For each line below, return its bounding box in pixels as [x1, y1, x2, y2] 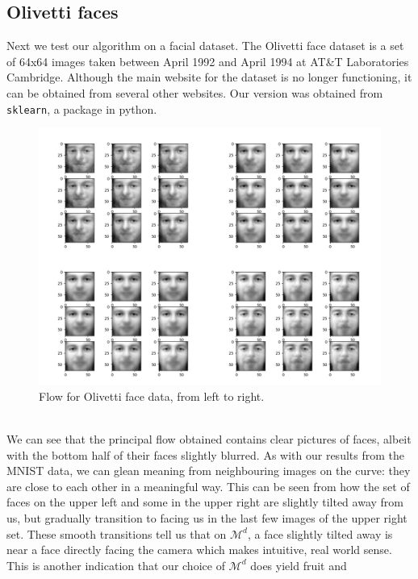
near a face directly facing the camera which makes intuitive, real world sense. [6, 541, 392, 558]
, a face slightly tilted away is [247, 525, 393, 542]
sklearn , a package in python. [6, 100, 157, 117]
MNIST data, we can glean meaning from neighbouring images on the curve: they [6, 462, 411, 479]
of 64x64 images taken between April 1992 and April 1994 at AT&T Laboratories [6, 52, 409, 69]
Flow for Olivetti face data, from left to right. [39, 387, 265, 404]
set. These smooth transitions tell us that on [6, 525, 227, 542]
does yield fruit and [250, 556, 347, 573]
